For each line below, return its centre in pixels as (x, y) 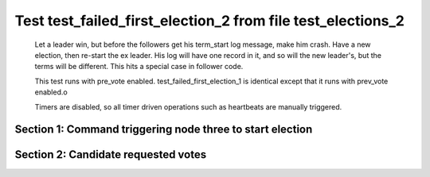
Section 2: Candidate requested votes (111, 155)
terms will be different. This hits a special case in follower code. (139, 67)
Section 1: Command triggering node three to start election (164, 130)
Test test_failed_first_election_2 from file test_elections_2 (210, 21)
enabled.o (51, 92)
